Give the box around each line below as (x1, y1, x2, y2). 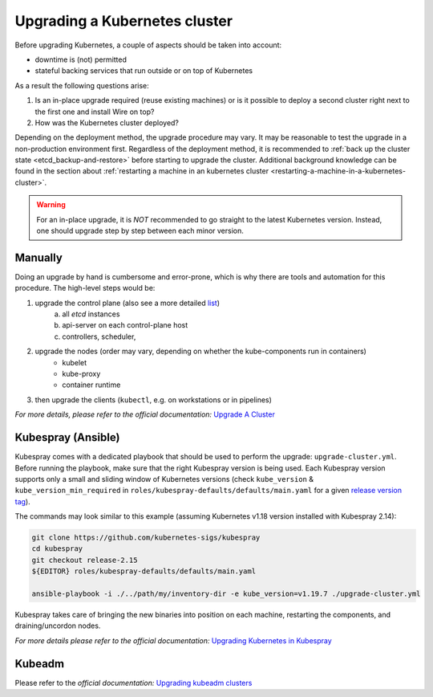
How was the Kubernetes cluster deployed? (34, 117, 180, 128)
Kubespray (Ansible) (14, 430, 120, 445)
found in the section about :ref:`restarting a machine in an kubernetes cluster (14, 166, 269, 176)
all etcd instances (62, 309, 120, 319)
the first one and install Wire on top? (34, 107, 155, 116)
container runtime (62, 380, 121, 389)
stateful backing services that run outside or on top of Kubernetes (34, 66, 253, 75)
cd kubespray (31, 544, 83, 553)
